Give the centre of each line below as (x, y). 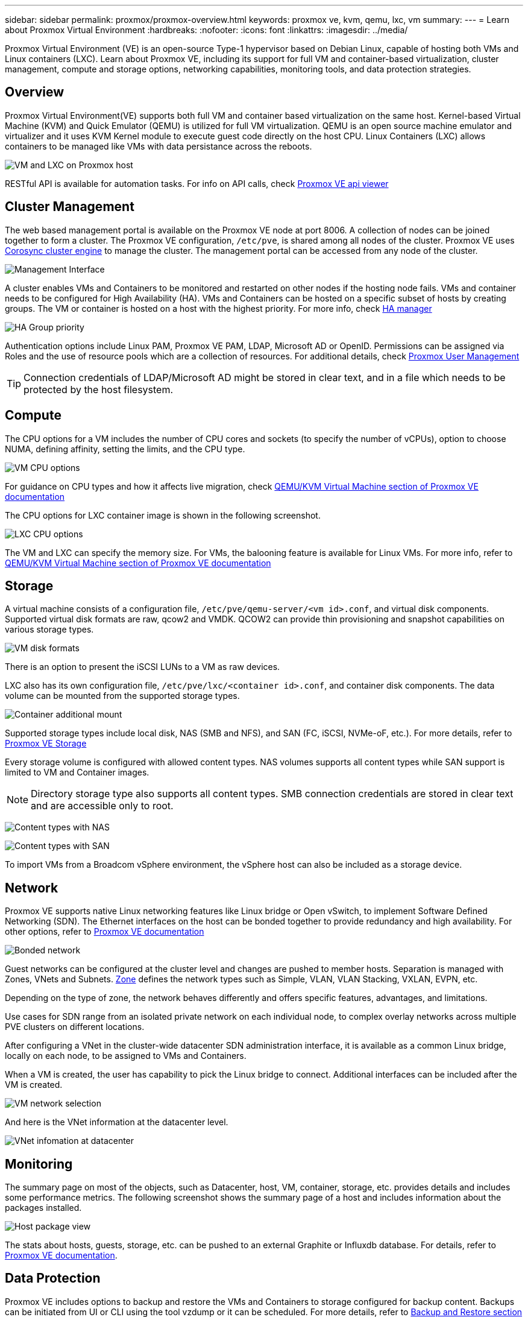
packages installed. (43, 1208)
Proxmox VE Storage (46, 744)
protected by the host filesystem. (99, 389)
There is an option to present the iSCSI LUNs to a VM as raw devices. (143, 667)
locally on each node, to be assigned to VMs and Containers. (126, 1056)
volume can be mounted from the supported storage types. (122, 696)
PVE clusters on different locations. (75, 1027)
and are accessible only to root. (102, 806)
